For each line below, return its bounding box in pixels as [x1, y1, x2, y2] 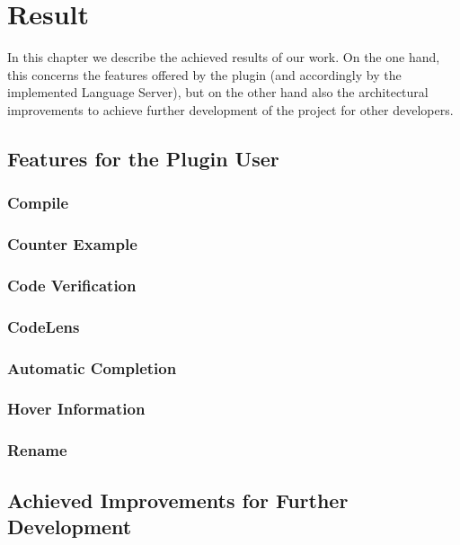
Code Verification [7, 273, 137, 296]
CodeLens [7, 315, 80, 337]
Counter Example [7, 233, 137, 255]
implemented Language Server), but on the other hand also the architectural [7, 83, 429, 102]
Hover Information [7, 398, 146, 420]
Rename [7, 439, 67, 461]
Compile [7, 192, 69, 214]
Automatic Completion [7, 356, 177, 379]
